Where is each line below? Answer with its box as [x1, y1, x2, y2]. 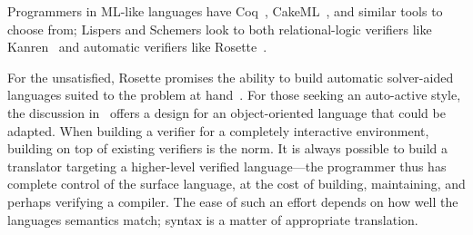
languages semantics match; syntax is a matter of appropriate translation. [7, 210, 418, 229]
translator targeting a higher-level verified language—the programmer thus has [7, 156, 447, 175]
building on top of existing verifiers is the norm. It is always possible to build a [7, 139, 448, 158]
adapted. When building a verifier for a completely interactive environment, [7, 121, 429, 140]
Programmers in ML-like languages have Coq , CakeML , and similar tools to [7, 2, 443, 20]
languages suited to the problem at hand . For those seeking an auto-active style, [7, 85, 461, 104]
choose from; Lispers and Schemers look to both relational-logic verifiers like [7, 19, 432, 38]
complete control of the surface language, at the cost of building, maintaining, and [7, 174, 466, 193]
